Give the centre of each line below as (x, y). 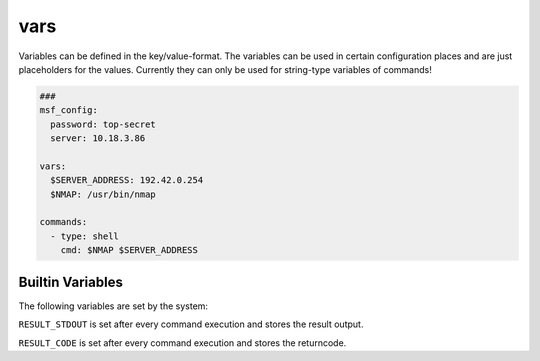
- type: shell (85, 236)
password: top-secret (103, 124)
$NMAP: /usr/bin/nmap (103, 194)
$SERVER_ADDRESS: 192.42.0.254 (127, 180)
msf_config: (69, 110)
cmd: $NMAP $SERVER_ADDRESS (129, 250)
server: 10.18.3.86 (98, 138)
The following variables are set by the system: (113, 306)
